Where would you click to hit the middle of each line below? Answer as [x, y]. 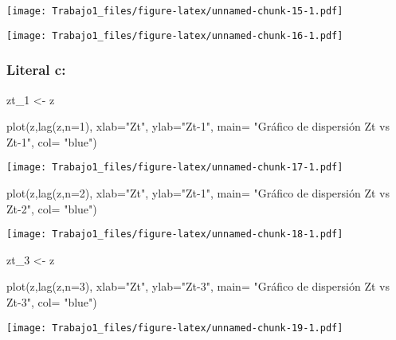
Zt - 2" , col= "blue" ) [52, 208]
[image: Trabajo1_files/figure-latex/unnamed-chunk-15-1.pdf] [175, 11]
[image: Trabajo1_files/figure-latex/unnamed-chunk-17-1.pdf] [175, 168]
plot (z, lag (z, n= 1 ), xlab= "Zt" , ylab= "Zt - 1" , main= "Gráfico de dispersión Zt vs [198, 126]
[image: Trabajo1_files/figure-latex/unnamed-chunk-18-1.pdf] [175, 234]
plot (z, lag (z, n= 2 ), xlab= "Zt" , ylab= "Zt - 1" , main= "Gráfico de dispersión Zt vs [198, 192]
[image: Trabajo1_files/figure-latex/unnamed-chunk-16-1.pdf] [175, 35]
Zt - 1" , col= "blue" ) [52, 141]
